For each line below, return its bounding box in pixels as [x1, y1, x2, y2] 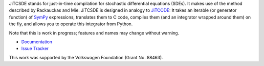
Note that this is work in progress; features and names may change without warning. [9, 30, 179, 36]
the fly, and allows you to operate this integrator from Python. [9, 21, 133, 27]
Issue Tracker [21, 46, 49, 51]
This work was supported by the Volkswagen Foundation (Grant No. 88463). [9, 54, 163, 60]
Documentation [21, 39, 52, 45]
